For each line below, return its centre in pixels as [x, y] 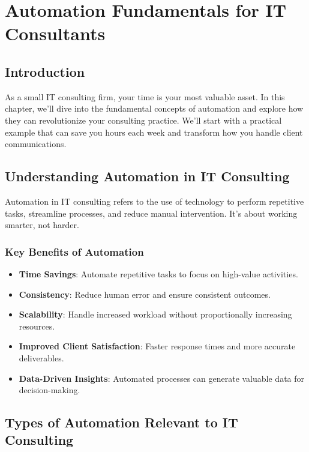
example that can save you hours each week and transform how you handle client [154, 132]
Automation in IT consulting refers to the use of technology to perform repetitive [154, 201]
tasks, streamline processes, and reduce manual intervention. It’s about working [151, 213]
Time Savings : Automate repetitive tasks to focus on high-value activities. [158, 273]
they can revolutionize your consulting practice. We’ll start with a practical [143, 120]
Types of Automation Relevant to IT [121, 422]
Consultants [55, 33]
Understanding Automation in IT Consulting [147, 176]
